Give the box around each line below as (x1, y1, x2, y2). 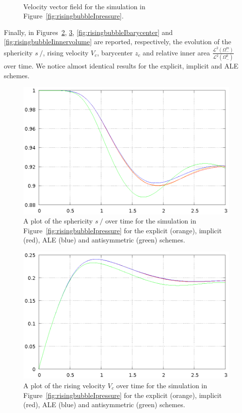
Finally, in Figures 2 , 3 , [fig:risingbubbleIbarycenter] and (4, 27, 173, 37)
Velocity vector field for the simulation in (23, 1, 145, 11)
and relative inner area (143, 47, 210, 57)
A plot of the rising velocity (23, 380, 106, 390)
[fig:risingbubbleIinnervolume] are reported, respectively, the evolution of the (4, 36, 231, 47)
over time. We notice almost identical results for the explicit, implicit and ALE (4, 61, 239, 71)
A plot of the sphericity (23, 216, 93, 226)
